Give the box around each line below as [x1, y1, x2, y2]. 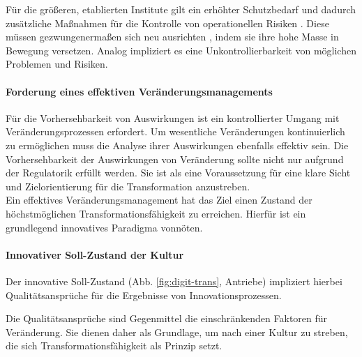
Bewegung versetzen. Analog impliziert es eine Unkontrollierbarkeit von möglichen [6, 43, 356, 57]
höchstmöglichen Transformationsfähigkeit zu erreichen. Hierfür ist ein [6, 206, 306, 220]
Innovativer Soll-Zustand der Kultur [6, 247, 184, 261]
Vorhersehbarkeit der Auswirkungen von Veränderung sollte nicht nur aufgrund [6, 151, 344, 166]
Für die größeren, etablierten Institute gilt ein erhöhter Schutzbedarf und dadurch [6, 2, 356, 16]
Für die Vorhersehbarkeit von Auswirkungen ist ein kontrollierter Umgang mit [6, 110, 340, 125]
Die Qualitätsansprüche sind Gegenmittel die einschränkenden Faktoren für [6, 311, 328, 326]
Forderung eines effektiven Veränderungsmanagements [6, 84, 273, 98]
